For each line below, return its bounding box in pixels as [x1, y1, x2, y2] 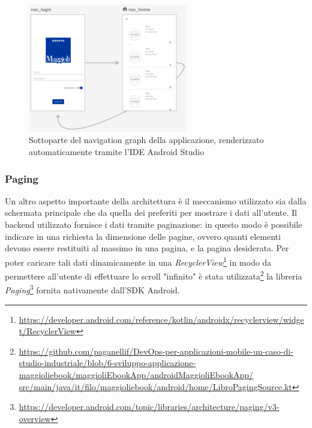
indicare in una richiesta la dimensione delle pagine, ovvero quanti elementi [5, 230, 281, 242]
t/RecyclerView [19, 325, 76, 337]
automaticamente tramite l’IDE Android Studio [29, 145, 205, 158]
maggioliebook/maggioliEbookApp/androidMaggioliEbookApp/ [19, 368, 254, 381]
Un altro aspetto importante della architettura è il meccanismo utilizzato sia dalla [5, 194, 307, 207]
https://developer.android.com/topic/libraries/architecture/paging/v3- [19, 400, 280, 413]
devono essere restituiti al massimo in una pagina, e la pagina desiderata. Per [5, 242, 289, 254]
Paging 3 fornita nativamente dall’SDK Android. [5, 282, 180, 296]
